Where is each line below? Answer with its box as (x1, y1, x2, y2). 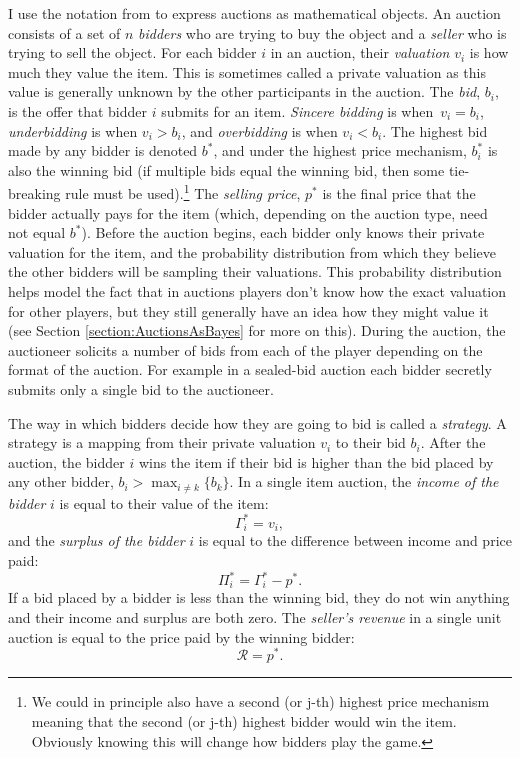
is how (469, 42, 509, 63)
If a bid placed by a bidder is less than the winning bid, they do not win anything (8, 587, 510, 608)
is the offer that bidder (8, 100, 147, 121)
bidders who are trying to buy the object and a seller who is (138, 22, 507, 43)
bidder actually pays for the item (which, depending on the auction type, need (8, 202, 488, 223)
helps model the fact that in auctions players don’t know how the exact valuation (8, 280, 507, 301)
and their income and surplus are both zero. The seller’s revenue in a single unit (8, 607, 502, 628)
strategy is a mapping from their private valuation (8, 432, 316, 453)
